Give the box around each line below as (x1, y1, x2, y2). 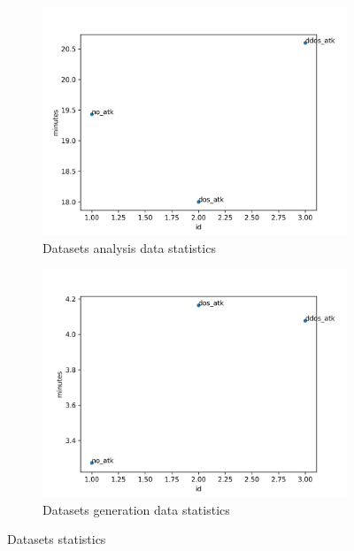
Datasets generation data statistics (42, 500, 230, 518)
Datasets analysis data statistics (42, 238, 216, 256)
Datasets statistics (7, 530, 106, 548)
